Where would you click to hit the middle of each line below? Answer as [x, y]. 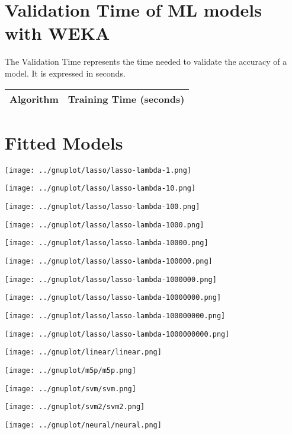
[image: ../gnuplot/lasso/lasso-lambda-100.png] [102, 206]
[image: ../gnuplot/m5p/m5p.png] [70, 370]
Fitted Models [64, 142]
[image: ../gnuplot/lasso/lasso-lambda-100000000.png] [115, 316]
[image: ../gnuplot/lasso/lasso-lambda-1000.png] [105, 225]
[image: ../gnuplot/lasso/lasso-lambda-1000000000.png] [117, 334]
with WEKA [57, 33]
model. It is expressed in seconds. [65, 73]
